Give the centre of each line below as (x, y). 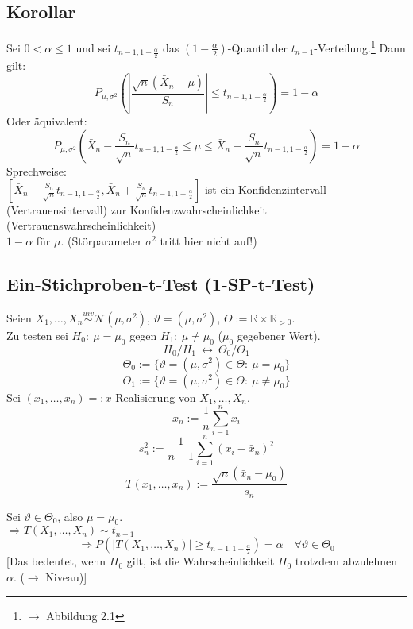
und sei (93, 47)
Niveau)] (66, 577)
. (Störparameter (101, 240)
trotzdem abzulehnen (346, 561)
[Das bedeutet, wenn (56, 561)
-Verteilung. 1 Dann (360, 46)
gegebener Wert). (279, 335)
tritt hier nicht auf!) (208, 240)
